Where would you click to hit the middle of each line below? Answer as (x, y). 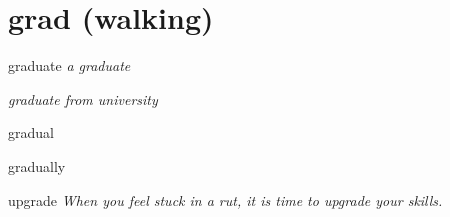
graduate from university (83, 98)
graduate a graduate (69, 65)
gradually (37, 165)
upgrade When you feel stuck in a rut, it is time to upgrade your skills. (225, 199)
